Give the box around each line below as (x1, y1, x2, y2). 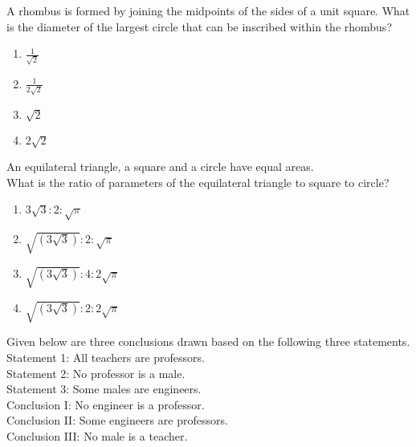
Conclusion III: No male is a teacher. (6, 427, 188, 444)
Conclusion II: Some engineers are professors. (6, 412, 228, 429)
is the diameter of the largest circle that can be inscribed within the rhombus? (6, 18, 392, 35)
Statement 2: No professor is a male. (6, 364, 186, 381)
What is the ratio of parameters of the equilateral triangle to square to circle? (6, 173, 389, 190)
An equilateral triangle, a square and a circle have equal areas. (6, 158, 314, 175)
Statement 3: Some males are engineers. (6, 380, 202, 397)
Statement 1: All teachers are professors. (6, 348, 205, 365)
